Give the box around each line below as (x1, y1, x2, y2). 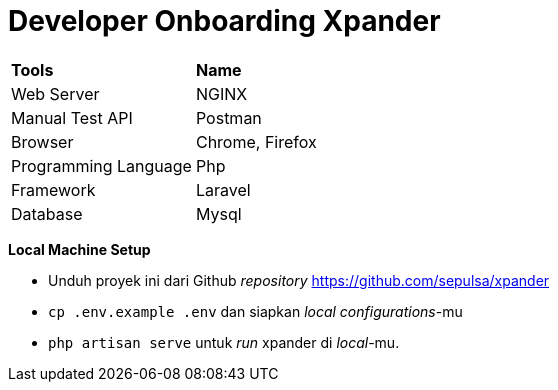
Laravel (195, 179, 251, 200)
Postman (195, 107, 262, 128)
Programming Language (11, 155, 192, 176)
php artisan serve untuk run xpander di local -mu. (48, 333, 400, 351)
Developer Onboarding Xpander (8, 4, 441, 38)
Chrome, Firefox (195, 131, 317, 152)
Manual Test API (11, 107, 133, 128)
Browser (11, 131, 74, 152)
